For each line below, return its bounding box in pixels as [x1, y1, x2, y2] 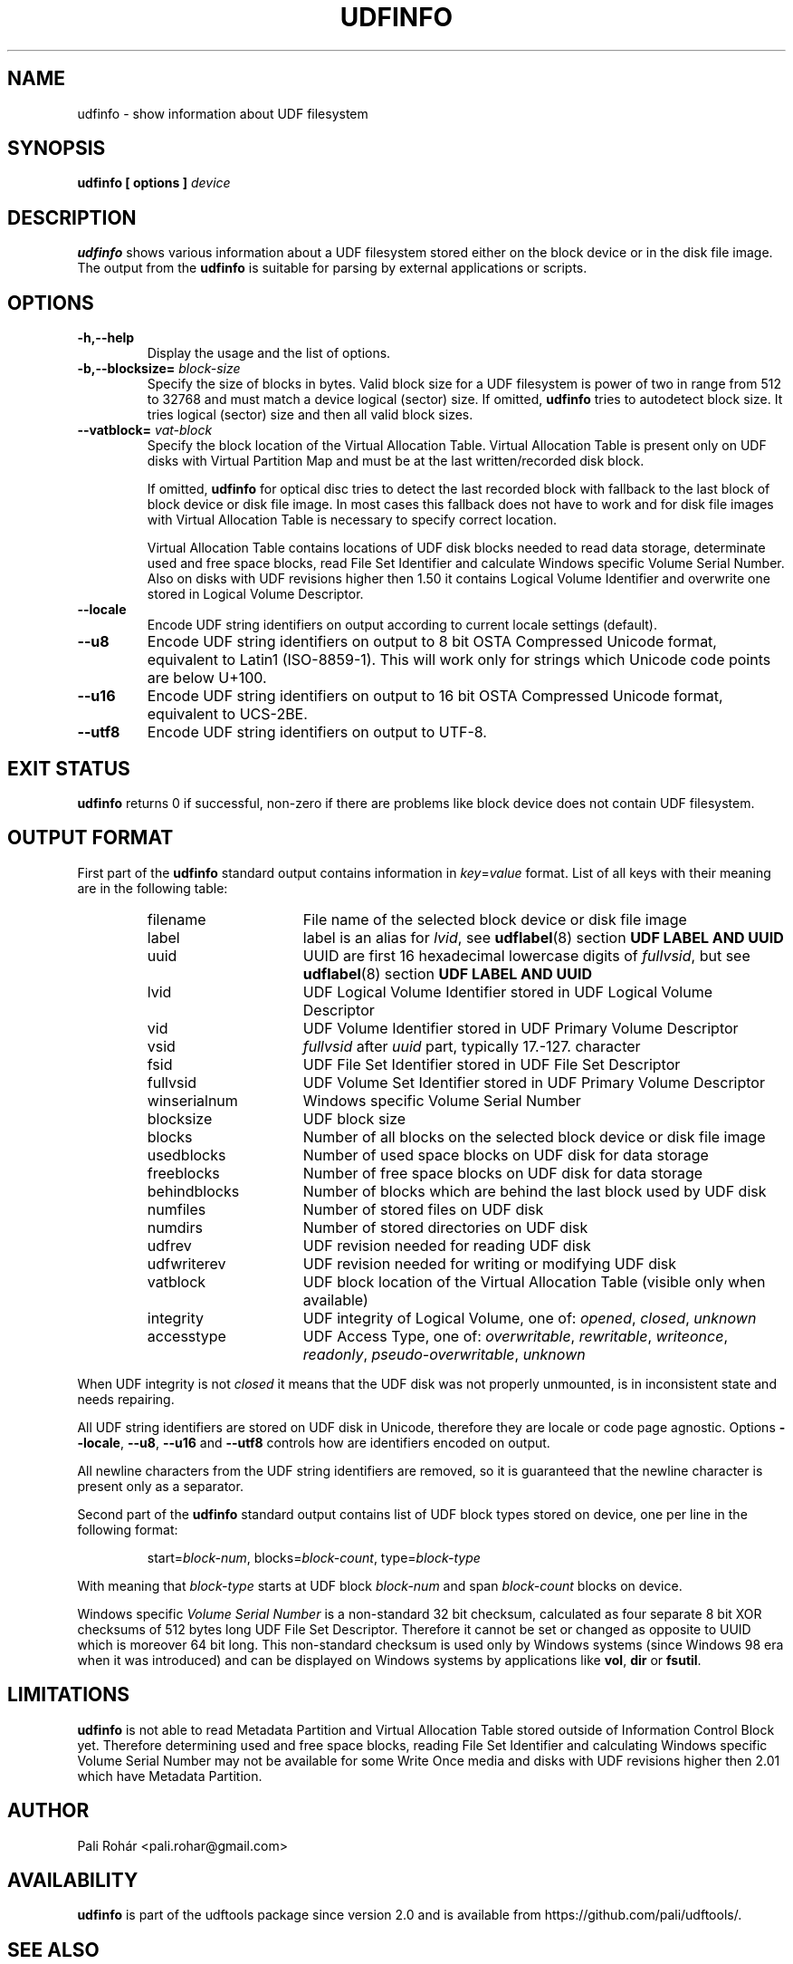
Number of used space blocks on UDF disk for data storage [302, 1145, 709, 1164]
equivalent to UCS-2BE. [147, 705, 308, 724]
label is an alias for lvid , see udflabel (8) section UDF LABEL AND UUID [302, 928, 784, 947]
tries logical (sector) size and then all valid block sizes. [147, 407, 473, 423]
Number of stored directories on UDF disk [302, 1218, 588, 1237]
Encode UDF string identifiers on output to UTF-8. [147, 723, 487, 742]
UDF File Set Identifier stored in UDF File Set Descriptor [302, 1054, 681, 1073]
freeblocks [147, 1163, 220, 1182]
